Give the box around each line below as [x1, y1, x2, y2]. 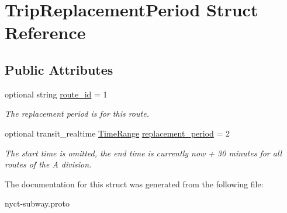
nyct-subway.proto [5, 197, 70, 209]
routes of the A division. [5, 158, 92, 170]
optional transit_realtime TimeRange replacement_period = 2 [5, 127, 230, 139]
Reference [5, 20, 86, 44]
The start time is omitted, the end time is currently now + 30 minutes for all [5, 146, 282, 159]
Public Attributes [5, 60, 113, 78]
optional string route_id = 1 [5, 88, 108, 100]
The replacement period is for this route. [5, 107, 149, 120]
